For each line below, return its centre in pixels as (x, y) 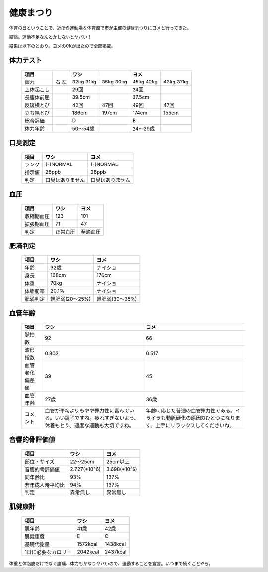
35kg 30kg (114, 82)
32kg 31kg (84, 82)
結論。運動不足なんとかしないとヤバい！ (50, 37)
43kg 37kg (176, 82)
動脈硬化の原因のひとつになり (201, 418)
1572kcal (87, 544)
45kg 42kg (145, 82)
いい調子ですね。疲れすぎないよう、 (97, 418)
